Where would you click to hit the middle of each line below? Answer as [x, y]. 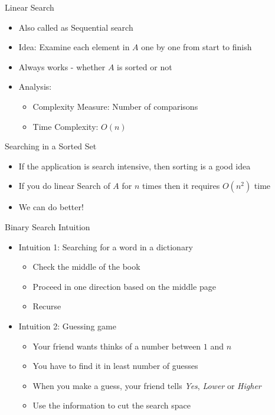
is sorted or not [145, 66]
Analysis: [35, 86]
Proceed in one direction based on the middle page [124, 286]
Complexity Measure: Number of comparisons [115, 106]
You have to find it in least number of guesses [115, 366]
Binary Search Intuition [48, 226]
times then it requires [181, 186]
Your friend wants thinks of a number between [117, 346]
